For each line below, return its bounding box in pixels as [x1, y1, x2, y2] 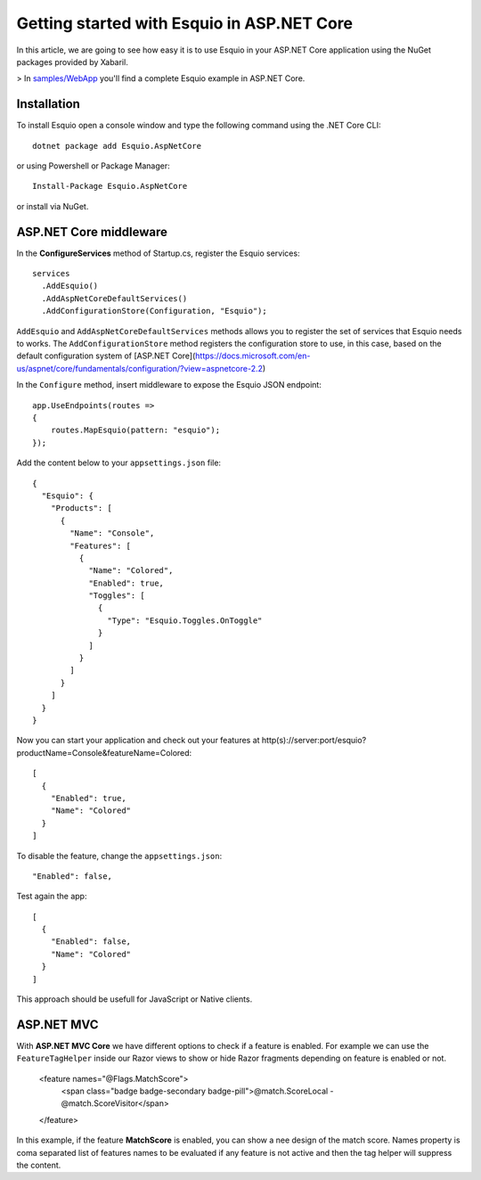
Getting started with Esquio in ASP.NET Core [16, 13, 354, 33]
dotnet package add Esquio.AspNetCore [32, 141, 202, 151]
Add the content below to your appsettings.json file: [16, 457, 222, 468]
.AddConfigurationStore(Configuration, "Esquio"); [41, 306, 267, 316]
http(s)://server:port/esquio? [261, 735, 367, 746]
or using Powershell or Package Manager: [16, 160, 170, 171]
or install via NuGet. [16, 201, 89, 211]
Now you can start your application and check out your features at [16, 735, 260, 746]
